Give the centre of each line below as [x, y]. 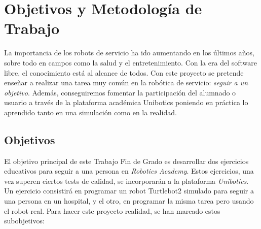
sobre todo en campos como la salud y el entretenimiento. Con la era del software [130, 62]
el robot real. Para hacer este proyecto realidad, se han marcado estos [112, 210]
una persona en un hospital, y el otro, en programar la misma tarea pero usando [129, 201]
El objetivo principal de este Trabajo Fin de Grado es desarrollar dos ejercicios [126, 161]
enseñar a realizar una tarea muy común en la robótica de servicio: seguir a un [126, 83]
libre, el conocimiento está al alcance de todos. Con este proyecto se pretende [124, 72]
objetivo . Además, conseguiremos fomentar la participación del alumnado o [120, 92]
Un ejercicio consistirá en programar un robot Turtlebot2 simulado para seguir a [129, 191]
